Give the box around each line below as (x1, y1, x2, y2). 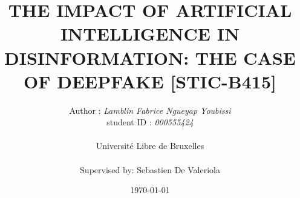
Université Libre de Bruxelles (96, 139, 204, 152)
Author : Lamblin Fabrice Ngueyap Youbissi (69, 104, 231, 116)
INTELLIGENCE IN (60, 21, 240, 46)
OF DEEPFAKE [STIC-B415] (24, 68, 276, 93)
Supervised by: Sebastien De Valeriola (80, 163, 220, 176)
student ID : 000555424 (106, 116, 194, 128)
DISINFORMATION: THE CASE (4, 45, 296, 70)
